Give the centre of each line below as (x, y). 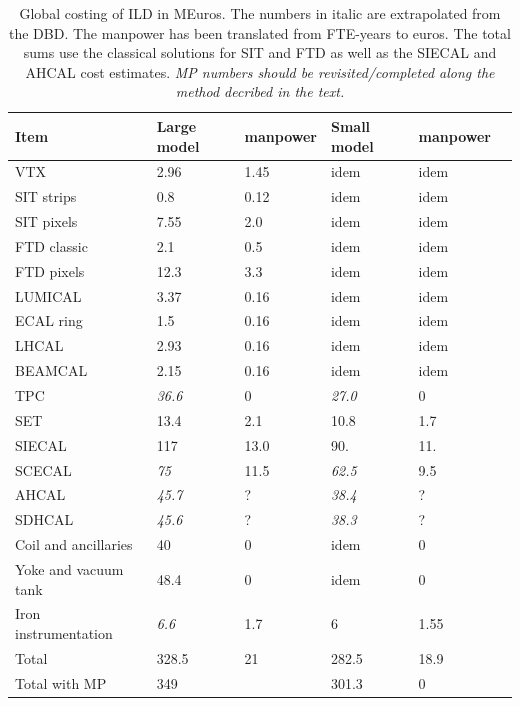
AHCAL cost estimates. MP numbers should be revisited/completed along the (260, 71)
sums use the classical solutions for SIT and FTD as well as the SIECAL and (260, 52)
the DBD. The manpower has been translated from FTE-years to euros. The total (260, 32)
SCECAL (43, 469)
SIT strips (46, 196)
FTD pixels (50, 270)
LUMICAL (48, 295)
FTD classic (51, 245)
